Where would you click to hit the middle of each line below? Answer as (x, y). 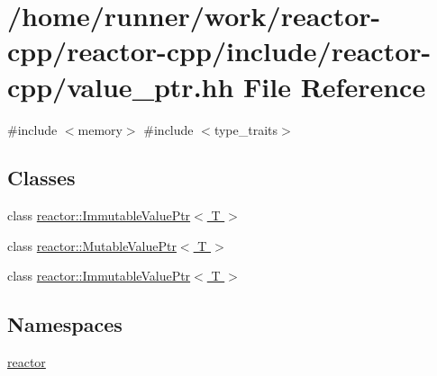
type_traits (246, 129)
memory (100, 129)
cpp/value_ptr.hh (121, 86)
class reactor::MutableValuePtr (92, 245)
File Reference (335, 86)
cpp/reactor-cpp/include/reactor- (219, 51)
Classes (41, 178)
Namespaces (65, 324)
